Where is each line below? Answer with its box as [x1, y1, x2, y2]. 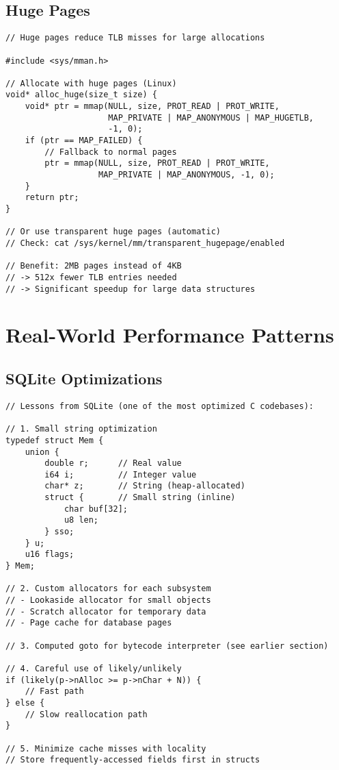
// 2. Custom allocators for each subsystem [5, 584, 211, 594]
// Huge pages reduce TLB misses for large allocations [5, 33, 265, 43]
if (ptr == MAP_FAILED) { [25, 136, 143, 146]
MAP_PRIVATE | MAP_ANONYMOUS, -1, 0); [98, 170, 275, 180]
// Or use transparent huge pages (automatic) [5, 227, 221, 237]
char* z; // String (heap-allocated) [44, 481, 245, 491]
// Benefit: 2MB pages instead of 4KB [5, 261, 182, 271]
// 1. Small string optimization [5, 424, 157, 434]
